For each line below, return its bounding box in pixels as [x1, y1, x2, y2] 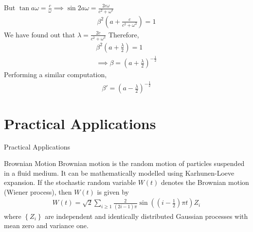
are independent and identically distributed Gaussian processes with [45, 211, 248, 221]
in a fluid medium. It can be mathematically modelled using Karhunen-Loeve [4, 167, 235, 178]
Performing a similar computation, [4, 69, 107, 80]
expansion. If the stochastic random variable [4, 177, 136, 187]
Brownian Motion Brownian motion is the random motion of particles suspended [4, 158, 245, 168]
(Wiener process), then [4, 186, 72, 197]
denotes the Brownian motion [161, 177, 249, 187]
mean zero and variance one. [4, 220, 89, 231]
